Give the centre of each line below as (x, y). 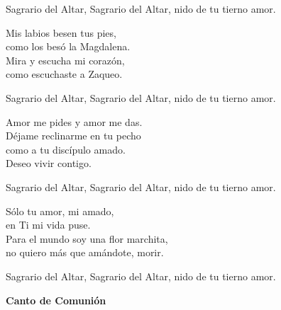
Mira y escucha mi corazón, (65, 60)
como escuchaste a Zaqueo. (64, 74)
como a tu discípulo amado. (66, 149)
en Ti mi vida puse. (48, 225)
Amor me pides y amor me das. (74, 121)
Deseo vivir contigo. (49, 163)
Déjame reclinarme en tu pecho (73, 136)
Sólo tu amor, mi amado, (60, 211)
